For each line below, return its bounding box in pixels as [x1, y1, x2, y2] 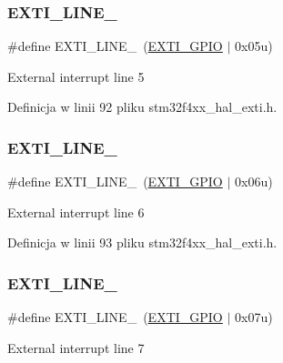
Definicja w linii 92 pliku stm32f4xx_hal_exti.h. [7, 97, 278, 116]
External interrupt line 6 [7, 202, 145, 221]
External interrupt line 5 [7, 66, 145, 86]
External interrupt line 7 [7, 338, 145, 357]
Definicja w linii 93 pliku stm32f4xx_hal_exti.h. [7, 233, 278, 252]
